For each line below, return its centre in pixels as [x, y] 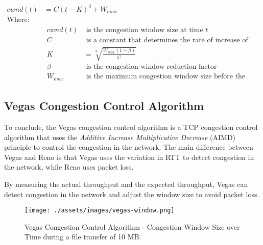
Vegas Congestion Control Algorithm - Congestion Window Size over [132, 226]
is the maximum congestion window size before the [166, 77]
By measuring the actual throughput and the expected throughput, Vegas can [126, 184]
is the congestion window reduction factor [151, 67]
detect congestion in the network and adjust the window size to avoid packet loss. [132, 194]
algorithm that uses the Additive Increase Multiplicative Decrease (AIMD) [120, 137]
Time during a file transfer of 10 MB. [83, 237]
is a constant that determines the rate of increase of [167, 40]
